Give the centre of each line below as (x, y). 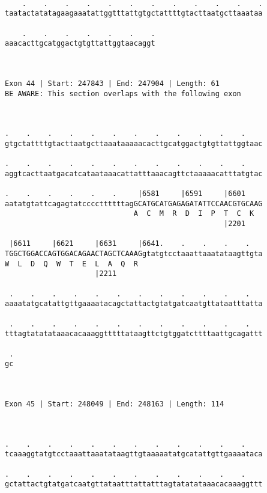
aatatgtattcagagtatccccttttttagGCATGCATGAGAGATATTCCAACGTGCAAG (134, 204)
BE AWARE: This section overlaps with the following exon (123, 93)
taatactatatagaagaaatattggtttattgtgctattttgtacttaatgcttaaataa (134, 14)
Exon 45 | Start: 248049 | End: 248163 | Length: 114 (115, 404)
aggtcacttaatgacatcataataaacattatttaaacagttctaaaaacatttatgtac (134, 173)
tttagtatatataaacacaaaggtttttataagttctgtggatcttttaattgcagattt (134, 334)
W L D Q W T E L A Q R (71, 264)
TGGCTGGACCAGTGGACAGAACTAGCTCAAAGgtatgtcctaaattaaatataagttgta (134, 254)
